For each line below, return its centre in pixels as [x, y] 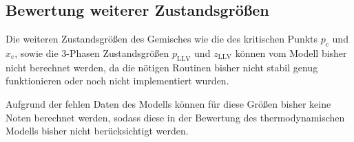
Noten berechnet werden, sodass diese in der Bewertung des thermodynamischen [175, 117]
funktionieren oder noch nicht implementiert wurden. [117, 81]
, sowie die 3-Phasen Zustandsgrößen [92, 53]
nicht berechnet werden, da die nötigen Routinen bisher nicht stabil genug [162, 67]
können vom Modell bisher [291, 53]
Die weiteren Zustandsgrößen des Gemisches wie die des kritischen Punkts [162, 39]
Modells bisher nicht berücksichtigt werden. [97, 131]
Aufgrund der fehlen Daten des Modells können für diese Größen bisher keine [168, 103]
